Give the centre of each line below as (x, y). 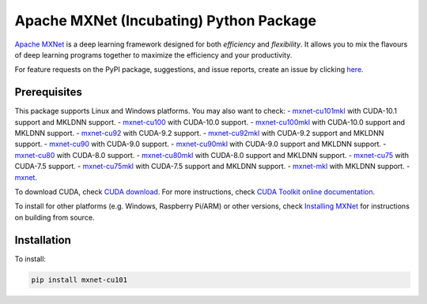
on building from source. (55, 217)
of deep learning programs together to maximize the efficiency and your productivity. (153, 54)
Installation (43, 240)
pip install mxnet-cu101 (79, 280)
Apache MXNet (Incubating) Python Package (165, 21)
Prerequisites (48, 92)
